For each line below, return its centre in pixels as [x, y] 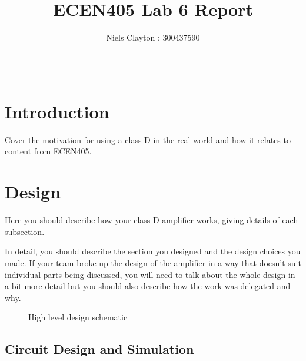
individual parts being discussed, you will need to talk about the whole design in [150, 274]
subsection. [25, 231]
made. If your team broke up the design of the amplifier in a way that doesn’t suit [153, 262]
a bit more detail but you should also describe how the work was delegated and [148, 286]
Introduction [57, 111]
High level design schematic [78, 317]
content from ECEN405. [48, 151]
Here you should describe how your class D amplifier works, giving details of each [152, 220]
